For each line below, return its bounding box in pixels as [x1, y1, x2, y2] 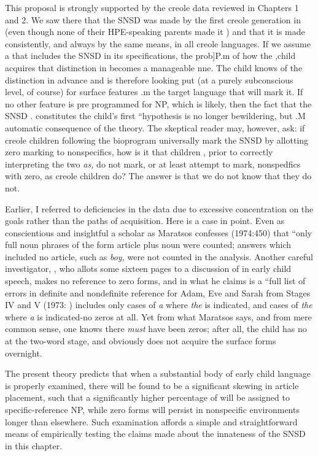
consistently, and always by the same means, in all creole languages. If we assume [5, 37, 311, 50]
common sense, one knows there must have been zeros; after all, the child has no [5, 322, 307, 335]
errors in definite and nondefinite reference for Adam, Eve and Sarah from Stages [5, 286, 311, 299]
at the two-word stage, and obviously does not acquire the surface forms [5, 334, 276, 347]
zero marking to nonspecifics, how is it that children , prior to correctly [5, 145, 273, 158]
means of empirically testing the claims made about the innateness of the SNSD [5, 427, 306, 440]
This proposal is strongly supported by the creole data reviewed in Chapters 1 [5, 1, 299, 14]
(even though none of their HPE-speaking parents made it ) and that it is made [5, 25, 305, 38]
